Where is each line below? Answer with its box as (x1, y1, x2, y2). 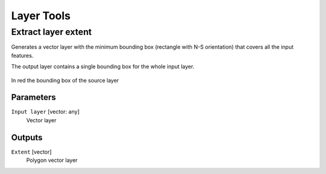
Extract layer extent (11, 26, 92, 37)
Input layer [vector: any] (11, 108, 80, 116)
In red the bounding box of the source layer (11, 76, 119, 84)
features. (11, 52, 34, 59)
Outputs (11, 132, 43, 143)
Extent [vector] (11, 148, 52, 155)
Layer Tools (11, 9, 71, 22)
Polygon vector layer (26, 157, 78, 164)
